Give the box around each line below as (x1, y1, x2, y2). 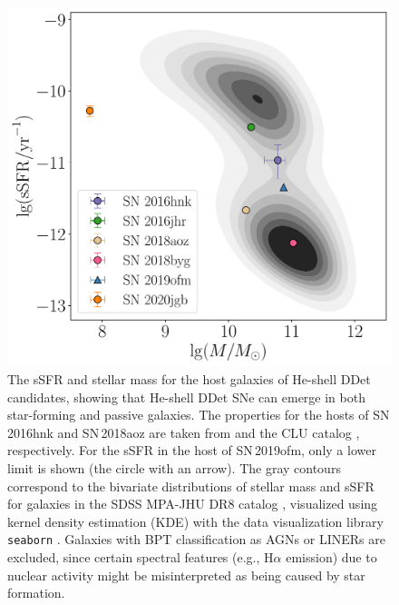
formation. (7, 583, 65, 602)
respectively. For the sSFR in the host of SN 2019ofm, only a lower (7, 441, 376, 460)
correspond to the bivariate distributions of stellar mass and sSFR (7, 476, 375, 495)
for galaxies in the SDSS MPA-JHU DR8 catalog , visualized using (7, 494, 378, 513)
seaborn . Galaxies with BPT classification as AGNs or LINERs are (7, 530, 385, 549)
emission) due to (286, 548, 377, 567)
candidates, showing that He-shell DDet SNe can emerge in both (7, 387, 365, 406)
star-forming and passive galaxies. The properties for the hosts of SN (7, 405, 390, 424)
